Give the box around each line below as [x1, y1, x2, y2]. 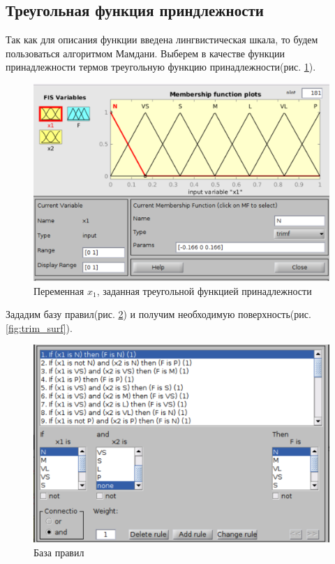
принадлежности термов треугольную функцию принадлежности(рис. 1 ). [6, 59, 316, 74]
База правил [33, 544, 84, 559]
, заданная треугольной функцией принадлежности [96, 283, 312, 298]
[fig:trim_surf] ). [6, 320, 73, 335]
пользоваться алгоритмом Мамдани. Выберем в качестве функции [6, 45, 285, 60]
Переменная [33, 283, 84, 298]
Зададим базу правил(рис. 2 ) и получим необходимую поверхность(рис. [6, 307, 311, 321]
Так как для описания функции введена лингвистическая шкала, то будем [6, 32, 318, 47]
